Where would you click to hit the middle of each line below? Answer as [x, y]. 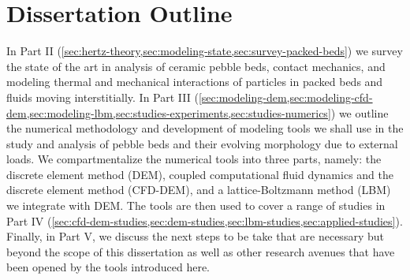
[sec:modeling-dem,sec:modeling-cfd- [285, 97]
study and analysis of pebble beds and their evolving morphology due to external [202, 143]
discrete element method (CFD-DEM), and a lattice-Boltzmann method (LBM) [199, 190]
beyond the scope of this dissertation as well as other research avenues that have [201, 251]
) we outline [360, 112]
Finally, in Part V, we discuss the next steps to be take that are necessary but [195, 236]
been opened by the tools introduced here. [108, 267]
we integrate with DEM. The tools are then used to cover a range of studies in [196, 205]
